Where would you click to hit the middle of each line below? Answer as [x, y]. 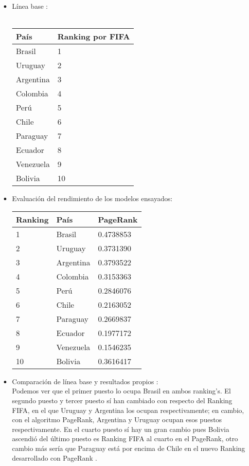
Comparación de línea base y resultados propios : [85, 381]
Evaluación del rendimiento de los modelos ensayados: [92, 198]
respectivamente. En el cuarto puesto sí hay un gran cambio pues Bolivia [121, 429]
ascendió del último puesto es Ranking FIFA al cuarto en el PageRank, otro [125, 438]
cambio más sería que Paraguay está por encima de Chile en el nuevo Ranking [128, 448]
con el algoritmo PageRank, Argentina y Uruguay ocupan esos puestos [117, 419]
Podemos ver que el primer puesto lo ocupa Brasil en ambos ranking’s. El [121, 391]
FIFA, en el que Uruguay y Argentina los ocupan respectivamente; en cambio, [128, 410]
